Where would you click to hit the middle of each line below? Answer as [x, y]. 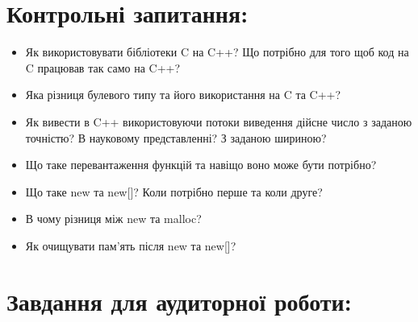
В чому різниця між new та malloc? [113, 219]
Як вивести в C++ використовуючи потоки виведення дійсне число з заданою [219, 121]
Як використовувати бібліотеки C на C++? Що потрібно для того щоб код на [217, 52]
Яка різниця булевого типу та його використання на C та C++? [183, 95]
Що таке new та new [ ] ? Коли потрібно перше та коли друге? [174, 191]
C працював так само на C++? [103, 67]
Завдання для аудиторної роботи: [179, 301]
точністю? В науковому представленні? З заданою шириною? [176, 137]
